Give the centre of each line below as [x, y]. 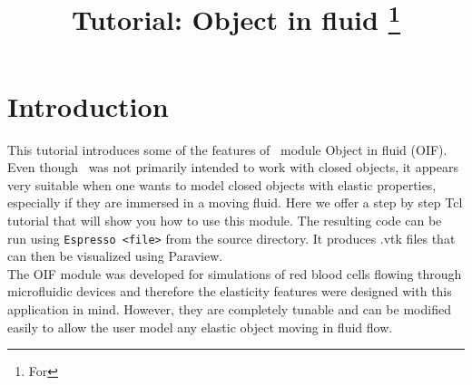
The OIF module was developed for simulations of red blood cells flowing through [235, 273]
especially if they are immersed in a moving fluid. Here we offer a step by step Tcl [235, 202]
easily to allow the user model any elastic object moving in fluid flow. [200, 327]
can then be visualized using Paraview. [115, 256]
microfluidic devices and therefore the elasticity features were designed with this [230, 291]
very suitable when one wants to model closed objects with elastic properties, [222, 184]
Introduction [88, 106]
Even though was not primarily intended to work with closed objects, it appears [233, 167]
